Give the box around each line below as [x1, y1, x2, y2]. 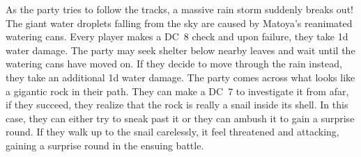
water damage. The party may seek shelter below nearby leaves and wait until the [6, 42, 355, 57]
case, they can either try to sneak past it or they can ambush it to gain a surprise [6, 110, 355, 125]
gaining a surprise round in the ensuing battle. [6, 138, 204, 152]
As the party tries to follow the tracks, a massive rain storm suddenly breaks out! [6, 2, 353, 16]
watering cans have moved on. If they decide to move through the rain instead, [6, 56, 342, 71]
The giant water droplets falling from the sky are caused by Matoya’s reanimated [6, 15, 353, 30]
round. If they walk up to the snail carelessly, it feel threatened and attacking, [6, 124, 339, 139]
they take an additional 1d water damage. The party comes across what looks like [6, 69, 355, 84]
